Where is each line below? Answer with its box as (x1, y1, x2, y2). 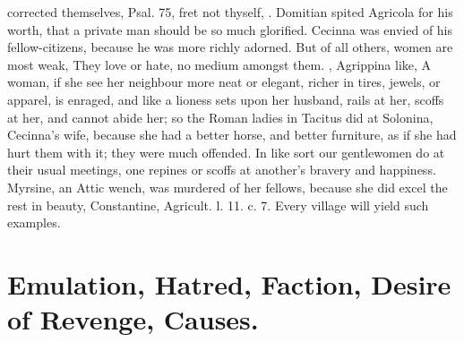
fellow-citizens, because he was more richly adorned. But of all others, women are (7, 38, 453, 56)
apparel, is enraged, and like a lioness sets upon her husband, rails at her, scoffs (7, 90, 444, 108)
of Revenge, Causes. (7, 301, 259, 338)
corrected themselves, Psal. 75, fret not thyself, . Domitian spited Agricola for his (7, 3, 453, 21)
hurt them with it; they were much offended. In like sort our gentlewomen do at (7, 142, 445, 161)
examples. (7, 213, 61, 232)
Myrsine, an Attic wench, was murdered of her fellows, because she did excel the (7, 177, 448, 196)
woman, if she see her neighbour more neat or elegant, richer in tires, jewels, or (7, 73, 441, 91)
